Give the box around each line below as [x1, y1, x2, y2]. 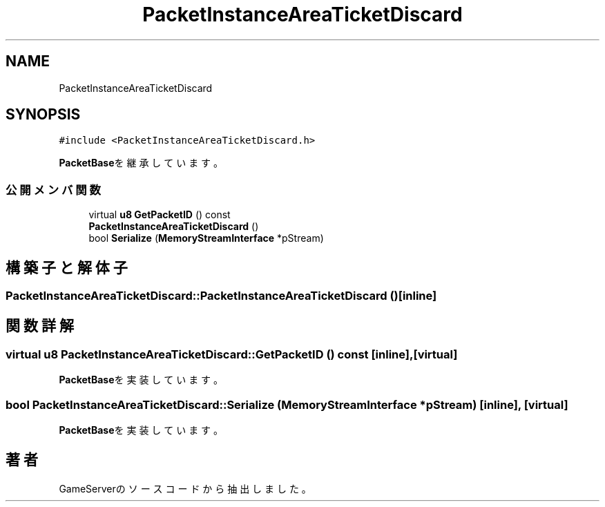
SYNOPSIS [6, 106, 81, 124]
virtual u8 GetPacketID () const [88, 209, 231, 221]
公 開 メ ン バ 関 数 [6, 182, 101, 197]
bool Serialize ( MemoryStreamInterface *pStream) [88, 232, 324, 245]
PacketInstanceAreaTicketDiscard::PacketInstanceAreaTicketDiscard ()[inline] [6, 289, 437, 303]
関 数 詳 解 [6, 317, 74, 335]
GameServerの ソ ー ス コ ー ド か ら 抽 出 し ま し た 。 [59, 482, 311, 495]
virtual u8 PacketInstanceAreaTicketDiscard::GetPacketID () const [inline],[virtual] [6, 347, 458, 361]
